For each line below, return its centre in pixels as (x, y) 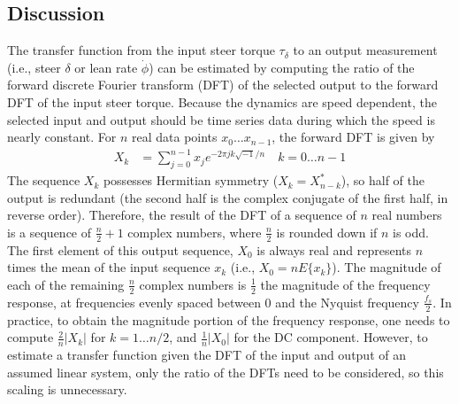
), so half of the (382, 180)
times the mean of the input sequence (109, 267)
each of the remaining (66, 284)
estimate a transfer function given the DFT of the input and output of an (207, 354)
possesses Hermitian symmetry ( (191, 180)
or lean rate (106, 67)
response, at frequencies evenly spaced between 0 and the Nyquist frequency (213, 302)
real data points (174, 137)
